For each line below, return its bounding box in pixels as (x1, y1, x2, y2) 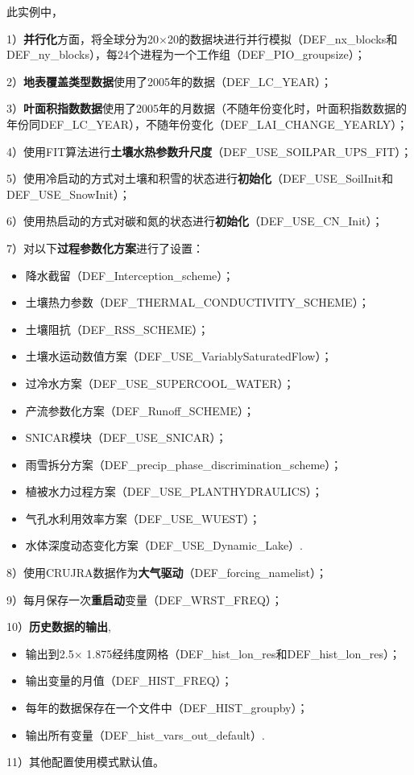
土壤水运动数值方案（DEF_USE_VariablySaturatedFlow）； (25, 348, 333, 365)
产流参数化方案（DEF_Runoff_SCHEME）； (25, 402, 255, 418)
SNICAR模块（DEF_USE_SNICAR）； (25, 429, 227, 446)
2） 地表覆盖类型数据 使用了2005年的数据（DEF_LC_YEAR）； (6, 72, 333, 89)
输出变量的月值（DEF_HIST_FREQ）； (25, 672, 233, 689)
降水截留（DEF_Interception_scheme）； (25, 266, 234, 283)
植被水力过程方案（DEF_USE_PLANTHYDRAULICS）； (25, 483, 323, 500)
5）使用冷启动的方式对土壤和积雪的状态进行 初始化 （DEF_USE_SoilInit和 (6, 170, 393, 187)
